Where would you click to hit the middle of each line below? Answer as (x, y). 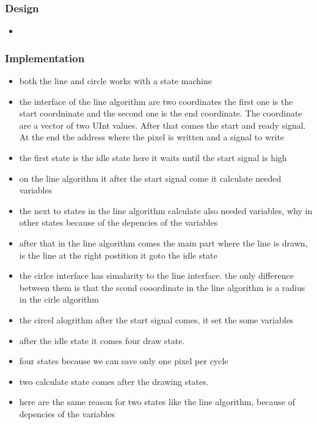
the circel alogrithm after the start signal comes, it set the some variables (156, 319)
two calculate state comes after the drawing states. (114, 381)
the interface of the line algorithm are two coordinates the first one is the (156, 101)
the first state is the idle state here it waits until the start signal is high (153, 157)
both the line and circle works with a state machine (116, 81)
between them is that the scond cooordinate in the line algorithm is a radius (162, 287)
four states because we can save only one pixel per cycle (124, 361)
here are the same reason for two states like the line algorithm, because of (157, 402)
